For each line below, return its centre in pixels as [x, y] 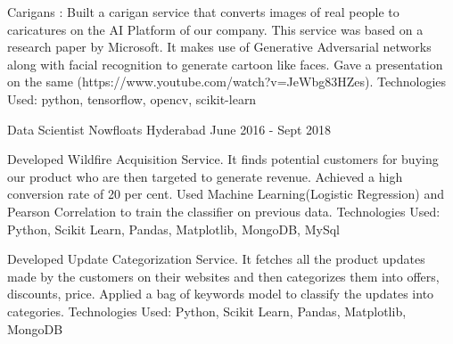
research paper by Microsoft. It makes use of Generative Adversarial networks [219, 47]
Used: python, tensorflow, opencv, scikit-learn [132, 98]
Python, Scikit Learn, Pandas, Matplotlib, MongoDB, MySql [173, 229]
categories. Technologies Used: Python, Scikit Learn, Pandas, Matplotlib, [207, 311]
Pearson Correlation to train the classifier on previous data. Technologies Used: [224, 211]
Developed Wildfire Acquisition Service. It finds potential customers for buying [223, 159]
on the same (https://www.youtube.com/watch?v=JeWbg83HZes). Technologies [227, 82]
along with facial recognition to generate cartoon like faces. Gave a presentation [225, 64]
